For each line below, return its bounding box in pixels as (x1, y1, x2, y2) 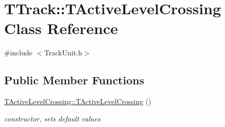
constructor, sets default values (4, 113, 101, 123)
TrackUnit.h (44, 47, 82, 58)
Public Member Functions (4, 72, 144, 88)
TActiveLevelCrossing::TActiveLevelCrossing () (4, 96, 151, 107)
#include (4, 47, 33, 58)
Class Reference (4, 18, 118, 39)
